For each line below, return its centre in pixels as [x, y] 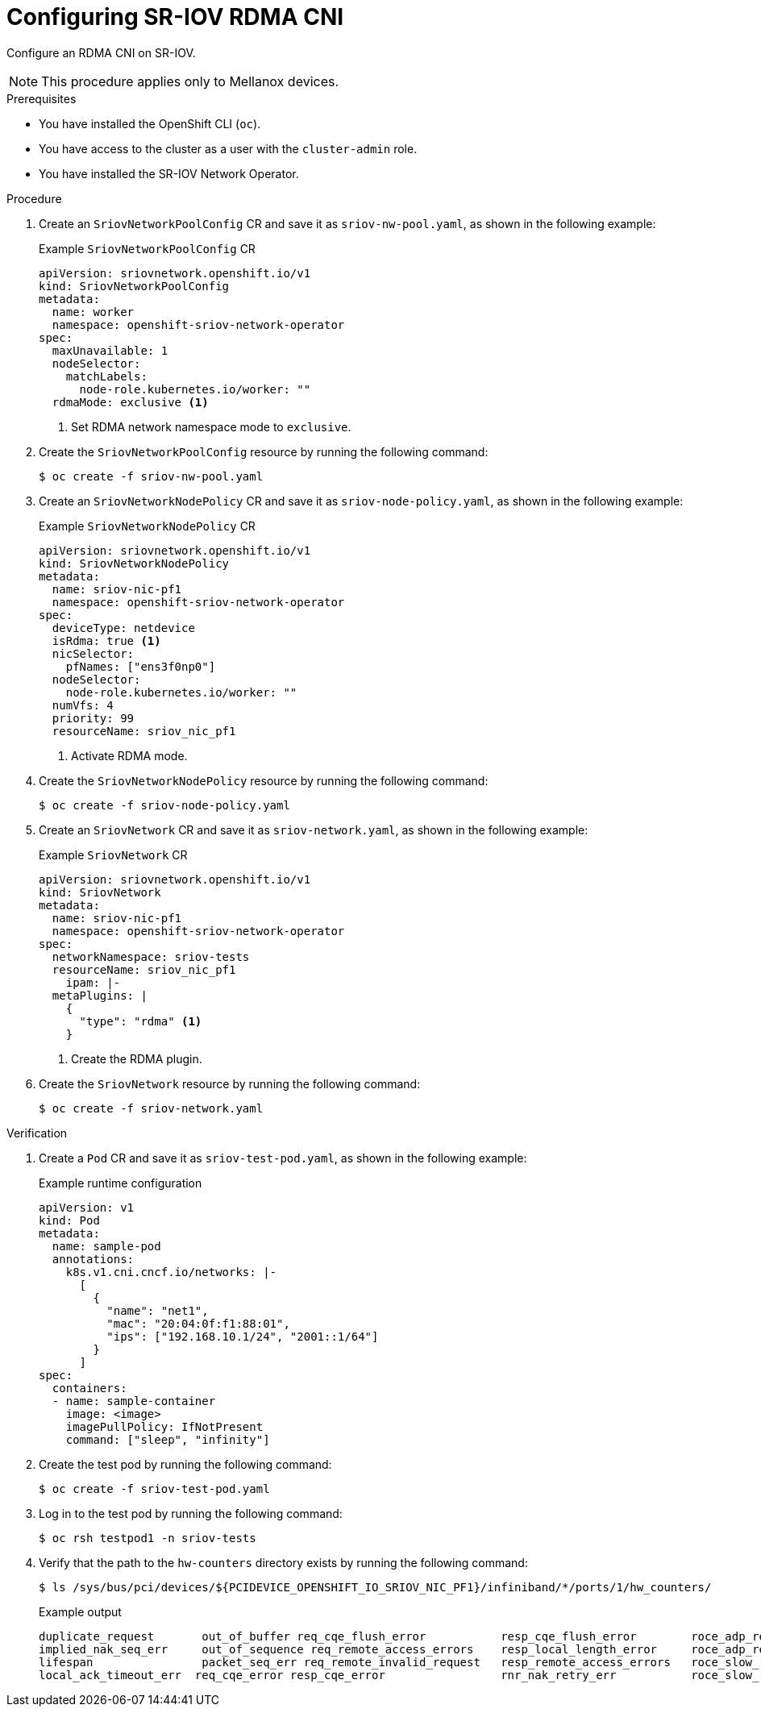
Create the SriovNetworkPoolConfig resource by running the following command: [264, 451]
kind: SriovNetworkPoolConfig [134, 286]
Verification [37, 1133]
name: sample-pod [106, 1246]
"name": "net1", [158, 1310]
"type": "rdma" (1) [141, 1021]
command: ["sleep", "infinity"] [168, 1439]
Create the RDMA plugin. [137, 1058]
